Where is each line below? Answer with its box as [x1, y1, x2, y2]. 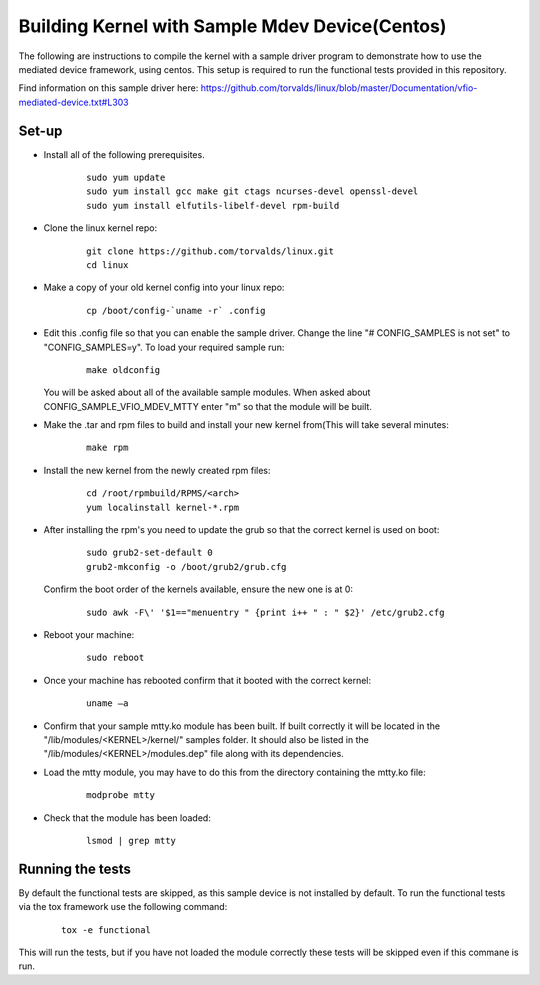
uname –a [86, 698, 129, 709]
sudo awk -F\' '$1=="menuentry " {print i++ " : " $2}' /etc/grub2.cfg [86, 606, 445, 618]
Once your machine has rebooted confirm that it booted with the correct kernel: [43, 674, 372, 686]
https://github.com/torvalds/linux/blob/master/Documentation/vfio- [200, 82, 478, 94]
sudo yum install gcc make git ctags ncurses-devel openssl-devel [86, 186, 419, 197]
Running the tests [18, 860, 132, 877]
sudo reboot [86, 652, 145, 664]
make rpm [86, 442, 129, 454]
